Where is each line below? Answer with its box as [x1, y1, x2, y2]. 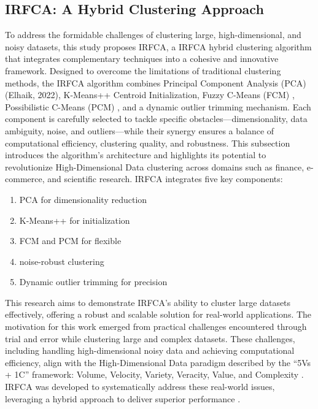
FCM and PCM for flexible [19, 234, 122, 247]
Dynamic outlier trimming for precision [19, 275, 168, 288]
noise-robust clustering [19, 254, 104, 267]
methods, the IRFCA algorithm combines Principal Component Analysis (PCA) [5, 76, 306, 89]
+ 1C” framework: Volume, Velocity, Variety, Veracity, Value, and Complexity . [5, 368, 304, 381]
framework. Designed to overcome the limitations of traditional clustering [5, 64, 281, 77]
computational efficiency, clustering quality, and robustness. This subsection [5, 136, 290, 149]
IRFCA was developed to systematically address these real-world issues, [5, 380, 275, 393]
